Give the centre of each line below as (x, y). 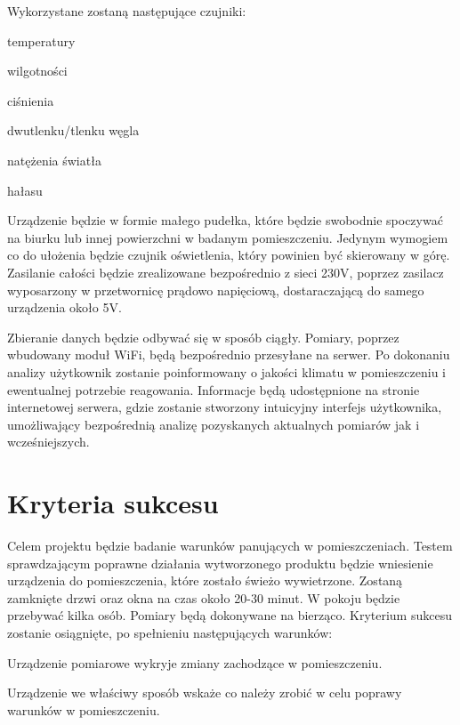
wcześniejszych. (48, 442)
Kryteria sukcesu (113, 503)
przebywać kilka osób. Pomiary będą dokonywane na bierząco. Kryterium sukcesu (230, 615)
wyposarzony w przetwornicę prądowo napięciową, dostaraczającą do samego (216, 290)
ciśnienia (31, 100)
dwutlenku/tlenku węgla (73, 130)
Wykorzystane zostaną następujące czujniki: (127, 11)
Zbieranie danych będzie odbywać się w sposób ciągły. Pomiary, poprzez (203, 337)
